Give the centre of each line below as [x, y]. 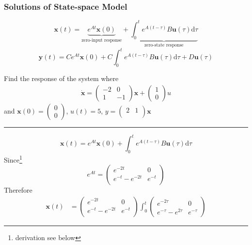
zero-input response [102, 40]
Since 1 [13, 159]
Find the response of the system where [61, 78]
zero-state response [164, 45]
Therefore [18, 190]
